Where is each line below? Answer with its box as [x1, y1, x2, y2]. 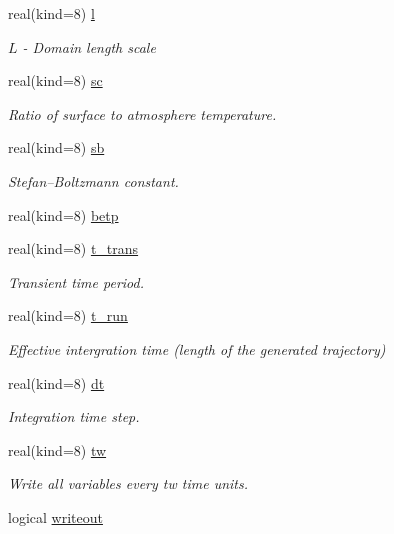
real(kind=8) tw [8, 439, 107, 460]
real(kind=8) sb [8, 137, 105, 158]
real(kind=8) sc [8, 70, 103, 91]
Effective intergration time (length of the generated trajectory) [8, 338, 386, 359]
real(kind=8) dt [8, 372, 105, 393]
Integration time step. [8, 406, 140, 427]
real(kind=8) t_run [8, 305, 128, 326]
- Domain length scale [22, 36, 156, 57]
